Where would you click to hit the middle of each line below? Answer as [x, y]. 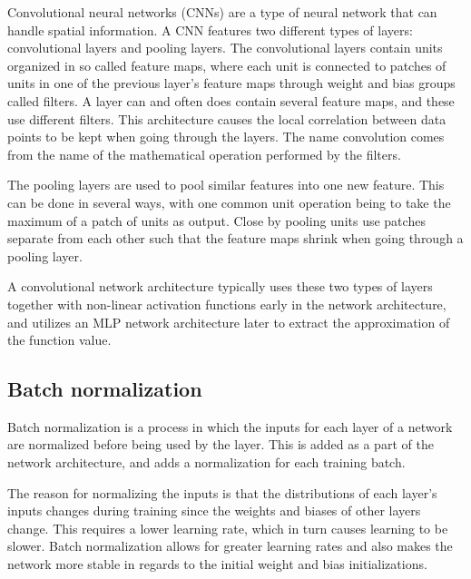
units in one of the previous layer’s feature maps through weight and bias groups [231, 83]
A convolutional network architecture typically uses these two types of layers [220, 286]
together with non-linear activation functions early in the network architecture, [227, 304]
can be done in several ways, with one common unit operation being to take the [229, 202]
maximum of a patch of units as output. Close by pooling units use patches [216, 220]
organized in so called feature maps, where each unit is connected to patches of [227, 65]
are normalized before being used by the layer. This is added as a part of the [221, 444]
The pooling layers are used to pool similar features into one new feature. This [226, 185]
